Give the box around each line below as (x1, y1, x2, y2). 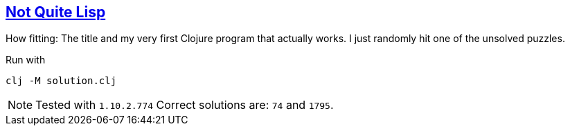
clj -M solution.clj (6, 75, 117, 87)
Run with (6, 54, 46, 66)
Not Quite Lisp (6, 3, 106, 21)
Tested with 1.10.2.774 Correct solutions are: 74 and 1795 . (35, 98, 334, 112)
